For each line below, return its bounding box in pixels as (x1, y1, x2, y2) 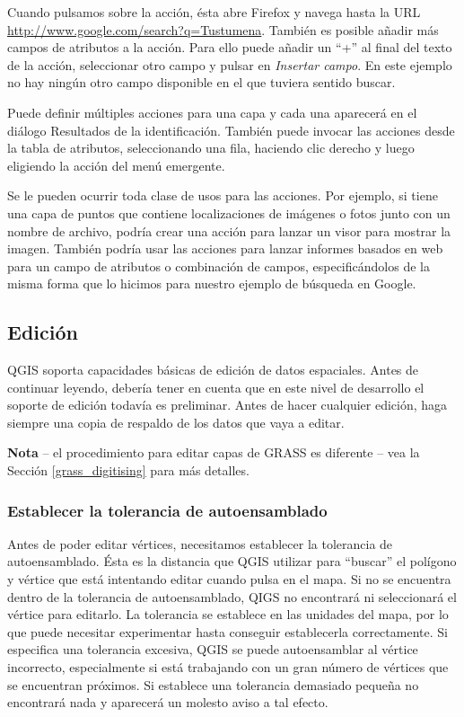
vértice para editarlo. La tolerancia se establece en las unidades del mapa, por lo (7, 605, 449, 624)
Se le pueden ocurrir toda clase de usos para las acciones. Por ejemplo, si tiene (7, 186, 438, 205)
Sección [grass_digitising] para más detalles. (7, 461, 250, 480)
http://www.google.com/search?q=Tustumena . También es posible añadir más (7, 20, 439, 39)
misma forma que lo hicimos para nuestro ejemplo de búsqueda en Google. (7, 274, 416, 293)
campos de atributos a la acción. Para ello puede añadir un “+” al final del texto (7, 38, 452, 57)
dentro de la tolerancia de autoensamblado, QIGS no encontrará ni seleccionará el (7, 587, 457, 606)
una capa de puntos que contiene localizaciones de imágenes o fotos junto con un (7, 203, 451, 222)
